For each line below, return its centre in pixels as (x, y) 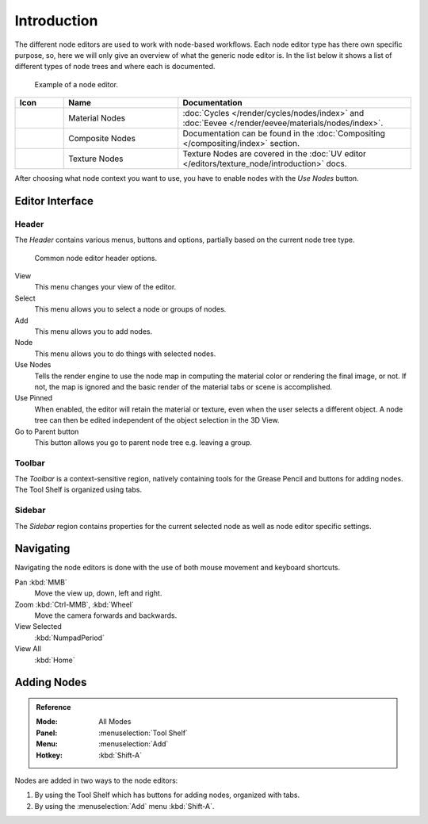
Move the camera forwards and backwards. (106, 615)
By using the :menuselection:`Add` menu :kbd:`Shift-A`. (124, 806)
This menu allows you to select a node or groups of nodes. (130, 309)
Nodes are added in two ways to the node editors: (96, 780)
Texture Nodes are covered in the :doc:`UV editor (274, 154)
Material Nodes (97, 118)
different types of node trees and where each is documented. (115, 67)
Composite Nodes (102, 139)
